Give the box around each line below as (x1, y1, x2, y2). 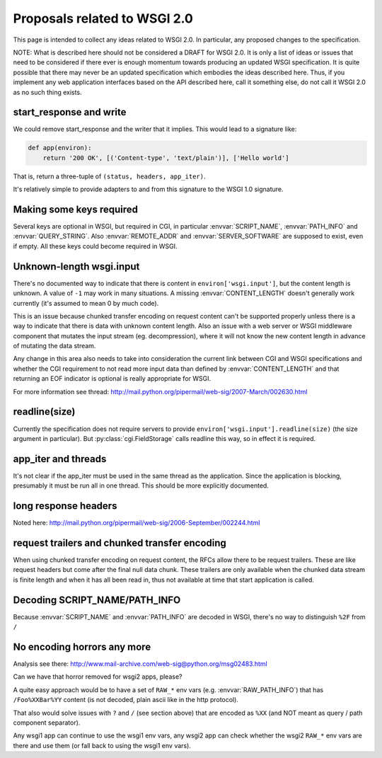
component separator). (13, 718, 81, 727)
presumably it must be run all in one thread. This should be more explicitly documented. (13, 481, 269, 490)
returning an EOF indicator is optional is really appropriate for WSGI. (13, 374, 212, 383)
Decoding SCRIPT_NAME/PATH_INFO (13, 594, 181, 606)
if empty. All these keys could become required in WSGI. (13, 241, 178, 251)
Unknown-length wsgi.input (13, 260, 140, 272)
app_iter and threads (13, 453, 107, 465)
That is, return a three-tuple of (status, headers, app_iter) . (13, 172, 206, 180)
